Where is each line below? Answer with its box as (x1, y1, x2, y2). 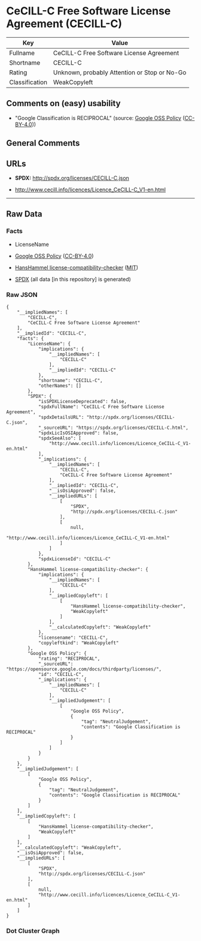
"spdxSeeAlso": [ (38, 435, 82, 441)
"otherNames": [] (38, 383, 82, 389)
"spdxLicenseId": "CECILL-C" (38, 556, 111, 562)
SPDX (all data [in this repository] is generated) (14, 275, 132, 282)
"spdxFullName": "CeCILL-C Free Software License (38, 404, 165, 410)
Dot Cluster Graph (6, 927, 60, 935)
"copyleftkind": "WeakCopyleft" (38, 640, 119, 646)
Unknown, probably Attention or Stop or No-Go (53, 68, 187, 76)
